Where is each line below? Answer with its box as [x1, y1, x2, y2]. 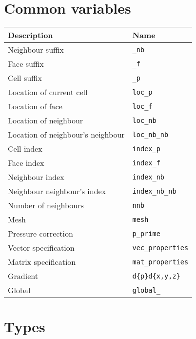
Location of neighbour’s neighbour [8, 129, 125, 140]
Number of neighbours [8, 199, 84, 211]
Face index [8, 157, 44, 169]
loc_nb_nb [132, 130, 169, 139]
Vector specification [8, 242, 75, 254]
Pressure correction [8, 228, 73, 239]
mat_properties [132, 258, 189, 266]
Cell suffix [8, 72, 42, 84]
